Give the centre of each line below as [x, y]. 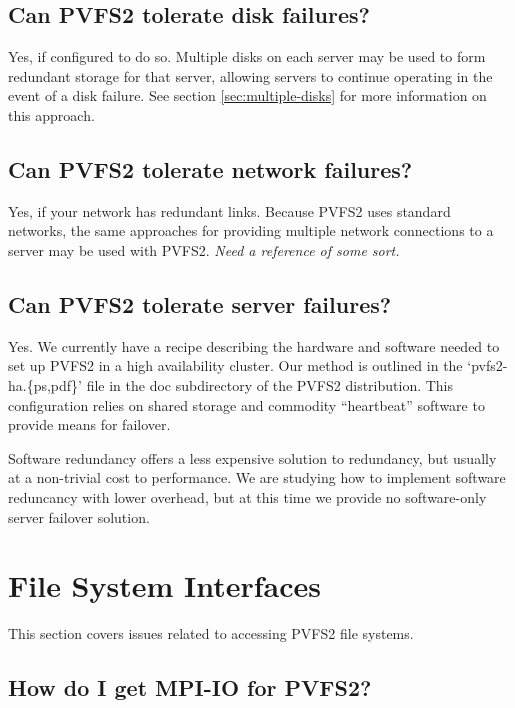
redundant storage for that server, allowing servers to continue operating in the [250, 75]
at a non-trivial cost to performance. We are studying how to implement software [257, 477]
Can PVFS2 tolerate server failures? [200, 303]
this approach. [51, 114]
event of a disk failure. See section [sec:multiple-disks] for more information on [247, 95]
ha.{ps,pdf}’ [45, 384]
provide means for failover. [89, 424]
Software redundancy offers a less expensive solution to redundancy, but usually [252, 457]
